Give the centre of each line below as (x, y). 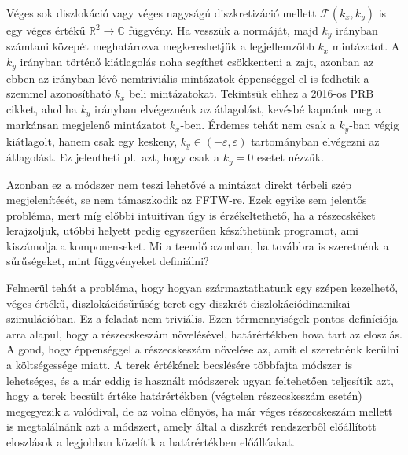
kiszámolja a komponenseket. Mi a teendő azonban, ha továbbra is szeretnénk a (198, 245)
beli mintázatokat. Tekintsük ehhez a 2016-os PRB (252, 93)
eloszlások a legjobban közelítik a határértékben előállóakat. (151, 442)
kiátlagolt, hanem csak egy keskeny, (92, 141)
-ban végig (374, 125)
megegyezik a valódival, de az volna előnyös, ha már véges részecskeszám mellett (200, 411)
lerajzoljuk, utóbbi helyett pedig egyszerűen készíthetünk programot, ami (182, 230)
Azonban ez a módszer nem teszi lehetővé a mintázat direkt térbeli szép (179, 184)
